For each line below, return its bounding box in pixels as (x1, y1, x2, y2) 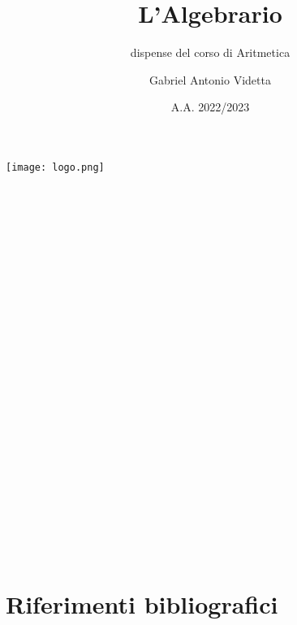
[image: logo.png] (6, 161, 105, 173)
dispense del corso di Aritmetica (130, 44, 291, 61)
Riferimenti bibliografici (6, 588, 278, 621)
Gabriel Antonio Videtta (149, 71, 271, 88)
